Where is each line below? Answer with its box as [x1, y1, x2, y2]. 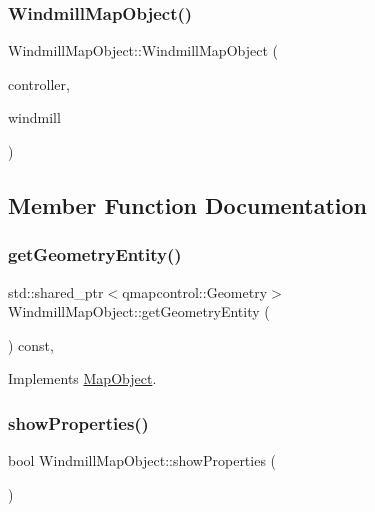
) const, [8, 334, 54, 355]
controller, [8, 73, 70, 94]
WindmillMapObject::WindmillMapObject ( [8, 40, 278, 61]
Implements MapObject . [8, 368, 157, 389]
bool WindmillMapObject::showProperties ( [8, 450, 277, 471]
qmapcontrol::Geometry [122, 281, 268, 302]
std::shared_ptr [8, 281, 104, 302]
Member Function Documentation [8, 189, 368, 220]
